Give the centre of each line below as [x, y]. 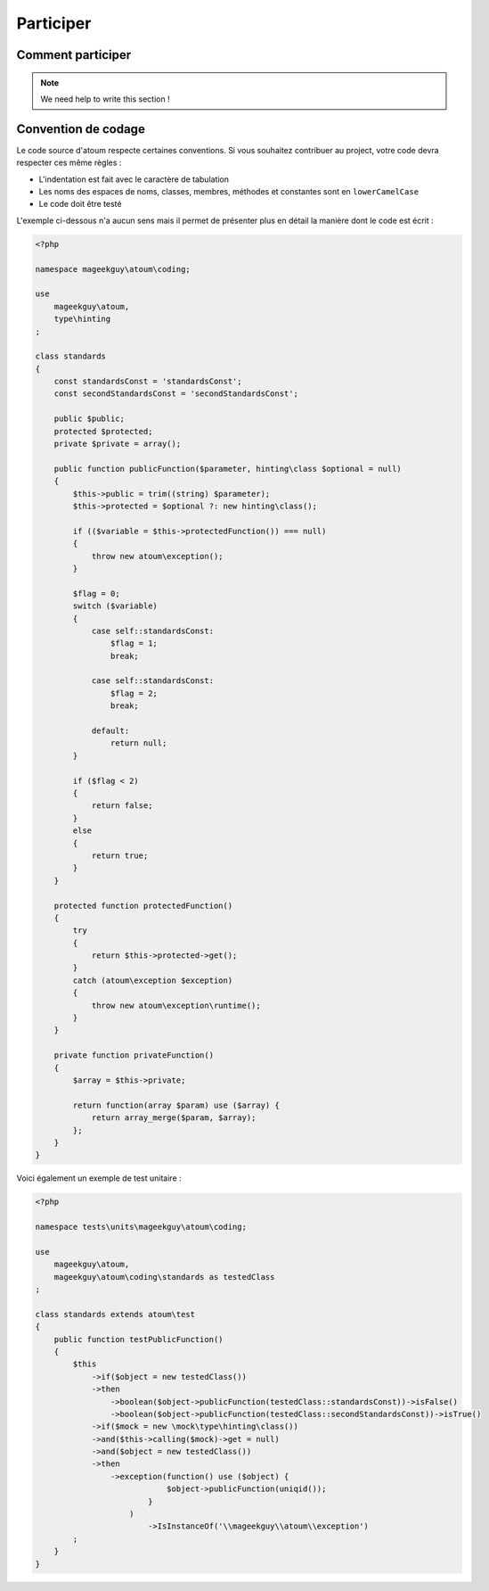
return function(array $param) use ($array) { [176, 1105]
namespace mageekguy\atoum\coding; [113, 269]
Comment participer [74, 55]
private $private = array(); [118, 444]
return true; [120, 855]
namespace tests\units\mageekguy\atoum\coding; [141, 1227]
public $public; [89, 419]
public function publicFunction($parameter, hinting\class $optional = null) [228, 469]
